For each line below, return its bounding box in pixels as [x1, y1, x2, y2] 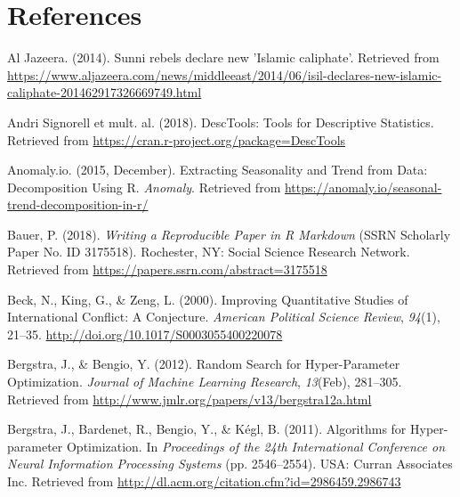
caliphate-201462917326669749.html [7, 83, 202, 102]
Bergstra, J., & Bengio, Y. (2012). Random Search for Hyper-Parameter [7, 354, 400, 373]
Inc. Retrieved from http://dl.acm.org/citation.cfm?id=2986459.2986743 [7, 472, 401, 490]
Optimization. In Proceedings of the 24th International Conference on [66, 436, 446, 455]
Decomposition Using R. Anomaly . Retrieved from [7, 177, 281, 196]
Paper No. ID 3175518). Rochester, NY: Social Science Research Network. [7, 242, 410, 261]
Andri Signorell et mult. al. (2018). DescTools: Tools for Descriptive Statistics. [7, 112, 434, 131]
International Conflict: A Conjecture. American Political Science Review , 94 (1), [7, 307, 440, 326]
